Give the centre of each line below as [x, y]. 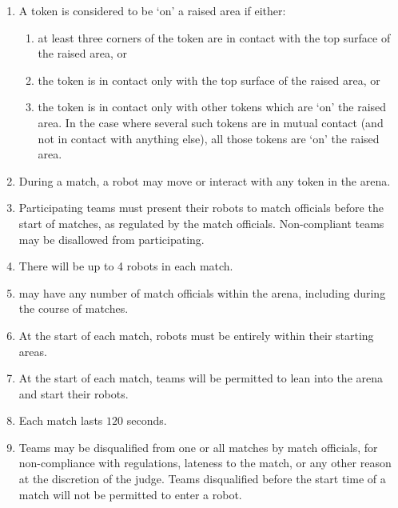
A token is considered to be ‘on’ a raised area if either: [152, 10]
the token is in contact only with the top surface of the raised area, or [209, 80]
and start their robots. [74, 393]
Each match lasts [61, 420]
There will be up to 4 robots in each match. [126, 266]
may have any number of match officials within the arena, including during [202, 292]
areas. [33, 351]
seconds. [147, 420]
